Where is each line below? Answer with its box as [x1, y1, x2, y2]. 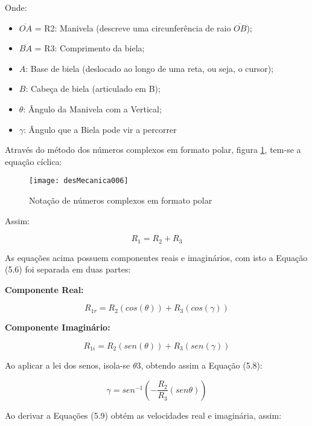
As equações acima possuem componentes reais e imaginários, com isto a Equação [5, 251, 308, 263]
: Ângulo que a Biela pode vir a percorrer [24, 123, 177, 135]
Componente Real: [5, 283, 84, 295]
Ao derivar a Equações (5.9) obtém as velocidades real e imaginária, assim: [5, 408, 282, 421]
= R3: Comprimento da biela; [34, 42, 145, 54]
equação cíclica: [5, 155, 62, 167]
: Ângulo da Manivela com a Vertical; [23, 102, 162, 115]
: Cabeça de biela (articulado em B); [25, 82, 161, 95]
